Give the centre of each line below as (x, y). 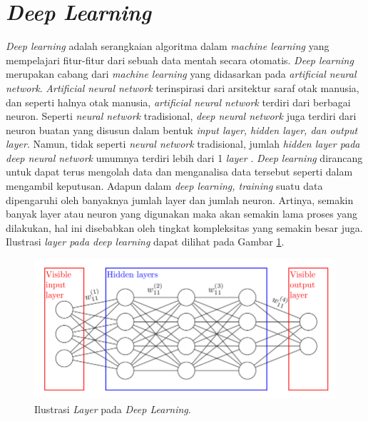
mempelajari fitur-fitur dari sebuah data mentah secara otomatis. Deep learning (180, 60)
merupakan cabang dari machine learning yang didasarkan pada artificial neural (181, 74)
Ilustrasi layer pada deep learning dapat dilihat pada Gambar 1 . (145, 242)
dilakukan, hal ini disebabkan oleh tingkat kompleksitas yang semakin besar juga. (184, 227)
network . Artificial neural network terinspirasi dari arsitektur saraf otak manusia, (183, 87)
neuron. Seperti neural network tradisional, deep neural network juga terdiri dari (181, 116)
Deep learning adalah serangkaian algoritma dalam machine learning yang (168, 46)
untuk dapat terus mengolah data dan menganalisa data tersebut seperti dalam (179, 172)
